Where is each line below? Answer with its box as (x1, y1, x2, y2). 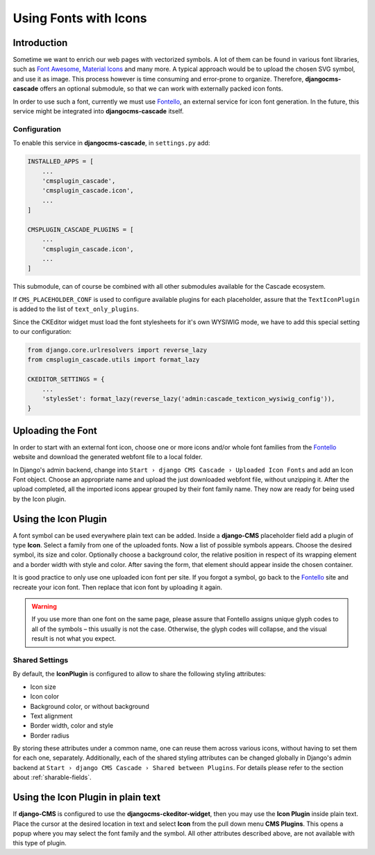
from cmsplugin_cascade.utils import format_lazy (27, 355, 200, 364)
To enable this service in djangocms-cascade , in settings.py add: (12, 139, 210, 147)
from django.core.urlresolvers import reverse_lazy (27, 346, 208, 354)
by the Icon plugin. (12, 495, 66, 503)
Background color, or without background (30, 702, 149, 710)
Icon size (30, 682, 56, 691)
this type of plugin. (12, 839, 67, 847)
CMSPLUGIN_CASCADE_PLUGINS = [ (27, 225, 135, 233)
